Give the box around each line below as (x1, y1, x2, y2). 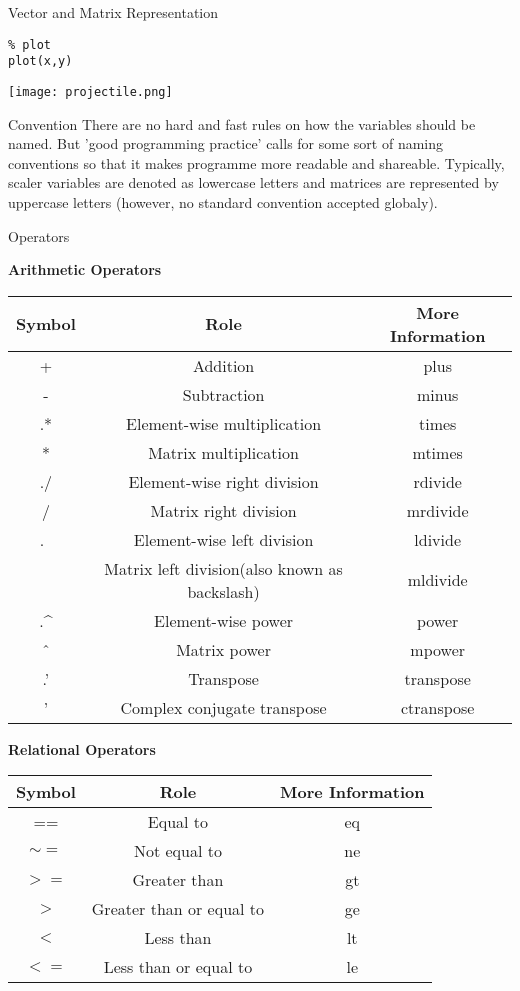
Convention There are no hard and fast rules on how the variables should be (8, 113, 476, 134)
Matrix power (176, 637, 271, 661)
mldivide (407, 568, 468, 592)
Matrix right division (150, 498, 297, 522)
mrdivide (406, 498, 469, 522)
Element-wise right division (128, 469, 319, 493)
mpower (410, 637, 466, 661)
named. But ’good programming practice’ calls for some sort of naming (8, 133, 444, 154)
